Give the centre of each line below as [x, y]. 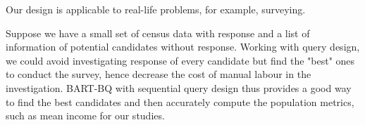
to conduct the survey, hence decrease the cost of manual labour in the [159, 74]
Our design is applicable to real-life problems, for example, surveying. [156, 9]
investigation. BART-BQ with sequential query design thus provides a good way [179, 87]
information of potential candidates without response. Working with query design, [183, 47]
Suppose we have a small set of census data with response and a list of [158, 33]
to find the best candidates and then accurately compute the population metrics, [180, 101]
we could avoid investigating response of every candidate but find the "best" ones [180, 60]
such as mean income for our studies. [85, 116]
